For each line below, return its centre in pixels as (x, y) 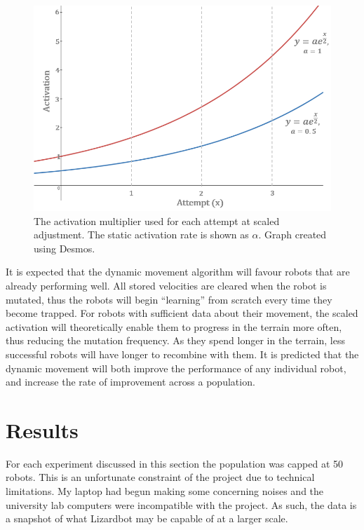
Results (42, 429)
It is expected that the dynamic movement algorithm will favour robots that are (178, 272)
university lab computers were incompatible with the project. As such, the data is (181, 504)
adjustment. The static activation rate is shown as (141, 235)
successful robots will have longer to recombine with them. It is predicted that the (182, 354)
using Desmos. (65, 248)
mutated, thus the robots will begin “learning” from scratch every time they (169, 299)
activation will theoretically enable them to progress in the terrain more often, (174, 326)
